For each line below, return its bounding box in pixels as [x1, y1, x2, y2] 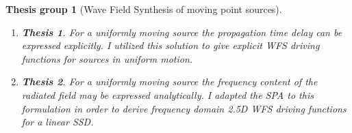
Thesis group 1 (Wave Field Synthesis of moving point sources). [5, 2, 282, 16]
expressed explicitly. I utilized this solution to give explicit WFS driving [21, 38, 320, 53]
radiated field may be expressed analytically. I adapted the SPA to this [21, 87, 314, 102]
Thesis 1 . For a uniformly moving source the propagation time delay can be [21, 25, 342, 39]
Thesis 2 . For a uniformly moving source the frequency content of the [21, 74, 318, 89]
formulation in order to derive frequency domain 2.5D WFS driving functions [21, 101, 347, 115]
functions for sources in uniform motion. [21, 51, 193, 65]
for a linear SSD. [21, 115, 94, 129]
